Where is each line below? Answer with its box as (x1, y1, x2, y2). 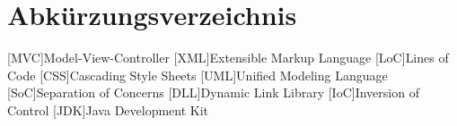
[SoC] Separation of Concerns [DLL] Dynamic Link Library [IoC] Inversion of (7, 83, 419, 102)
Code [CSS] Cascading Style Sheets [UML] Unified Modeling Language (7, 65, 388, 84)
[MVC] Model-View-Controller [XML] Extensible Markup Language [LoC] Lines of (7, 48, 449, 67)
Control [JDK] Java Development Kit (7, 100, 209, 119)
